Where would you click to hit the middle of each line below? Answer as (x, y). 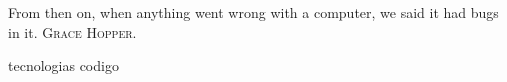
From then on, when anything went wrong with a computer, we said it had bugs (253, 12)
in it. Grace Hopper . (72, 31)
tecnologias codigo (63, 65)
